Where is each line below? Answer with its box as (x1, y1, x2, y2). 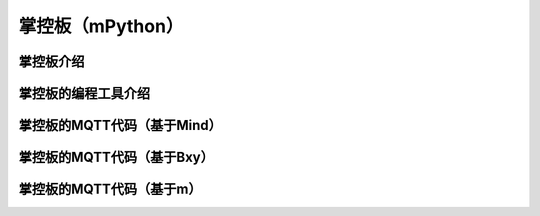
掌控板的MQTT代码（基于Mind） (18, 117, 222, 134)
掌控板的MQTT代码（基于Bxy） (18, 149, 214, 166)
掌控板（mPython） (18, 15, 184, 37)
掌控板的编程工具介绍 (18, 85, 150, 102)
